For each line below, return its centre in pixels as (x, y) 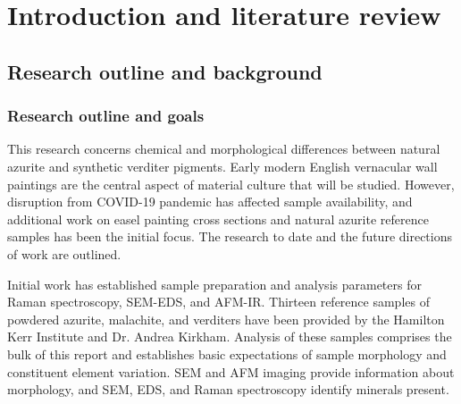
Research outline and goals (106, 116)
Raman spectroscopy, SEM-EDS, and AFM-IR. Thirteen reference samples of (218, 302)
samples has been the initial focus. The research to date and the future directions (230, 236)
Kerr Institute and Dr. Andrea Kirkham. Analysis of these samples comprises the (230, 337)
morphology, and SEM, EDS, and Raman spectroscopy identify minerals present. (228, 389)
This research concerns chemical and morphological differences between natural (224, 149)
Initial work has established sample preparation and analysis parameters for (214, 284)
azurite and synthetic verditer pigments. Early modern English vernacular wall (222, 166)
